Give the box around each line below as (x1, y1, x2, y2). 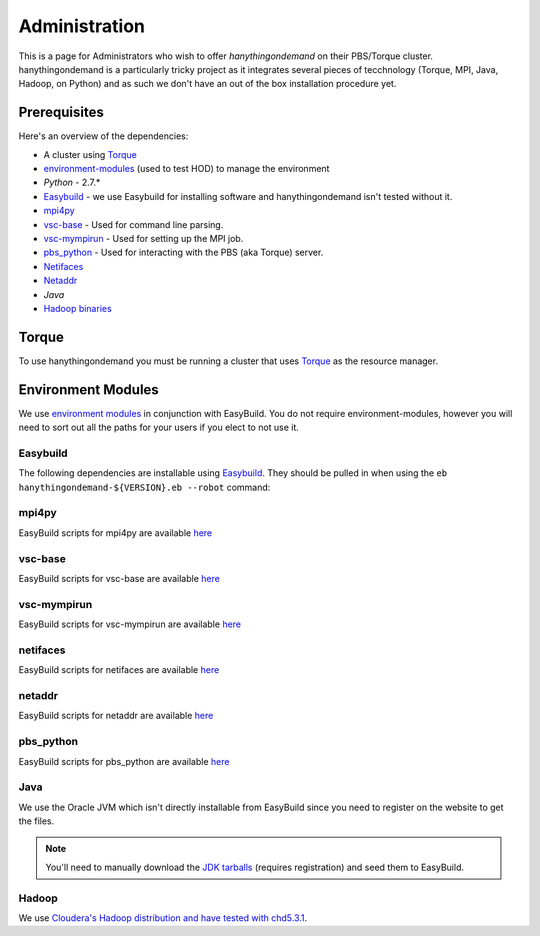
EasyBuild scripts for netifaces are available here (18, 664, 220, 676)
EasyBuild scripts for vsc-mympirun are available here (18, 618, 242, 630)
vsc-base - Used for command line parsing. (43, 218, 224, 230)
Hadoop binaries (43, 302, 112, 314)
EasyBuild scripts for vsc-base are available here (18, 572, 220, 584)
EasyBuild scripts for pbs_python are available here (18, 755, 230, 767)
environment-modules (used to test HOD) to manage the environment (43, 163, 330, 175)
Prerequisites (18, 104, 104, 121)
